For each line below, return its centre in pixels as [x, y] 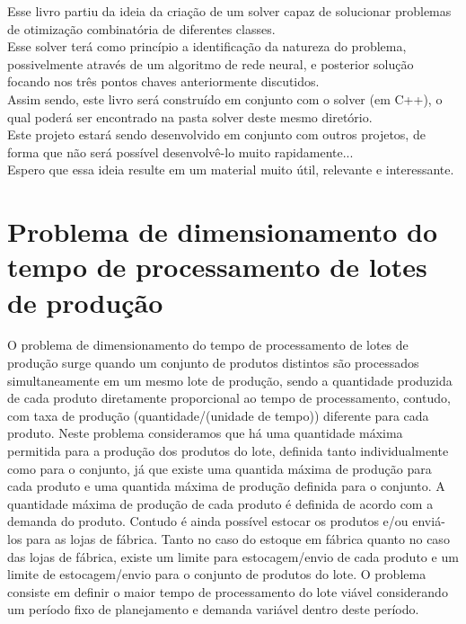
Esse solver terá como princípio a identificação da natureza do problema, [207, 46]
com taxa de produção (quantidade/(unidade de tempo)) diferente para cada [218, 415]
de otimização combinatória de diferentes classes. [141, 28]
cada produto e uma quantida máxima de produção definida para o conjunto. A [226, 486]
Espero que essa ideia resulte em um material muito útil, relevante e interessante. [231, 169]
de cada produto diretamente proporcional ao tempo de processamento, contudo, [229, 398]
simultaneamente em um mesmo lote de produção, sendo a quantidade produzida [230, 380]
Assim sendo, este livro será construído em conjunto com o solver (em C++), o [225, 98]
